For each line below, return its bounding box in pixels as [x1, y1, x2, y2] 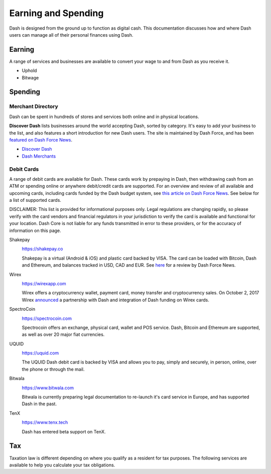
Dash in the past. [22, 401, 57, 407]
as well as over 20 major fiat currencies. [22, 331, 105, 337]
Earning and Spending [9, 8, 104, 19]
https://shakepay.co [22, 246, 63, 252]
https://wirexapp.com [22, 280, 66, 286]
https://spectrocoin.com [22, 315, 72, 321]
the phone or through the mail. [22, 366, 85, 372]
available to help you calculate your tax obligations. [9, 462, 115, 468]
